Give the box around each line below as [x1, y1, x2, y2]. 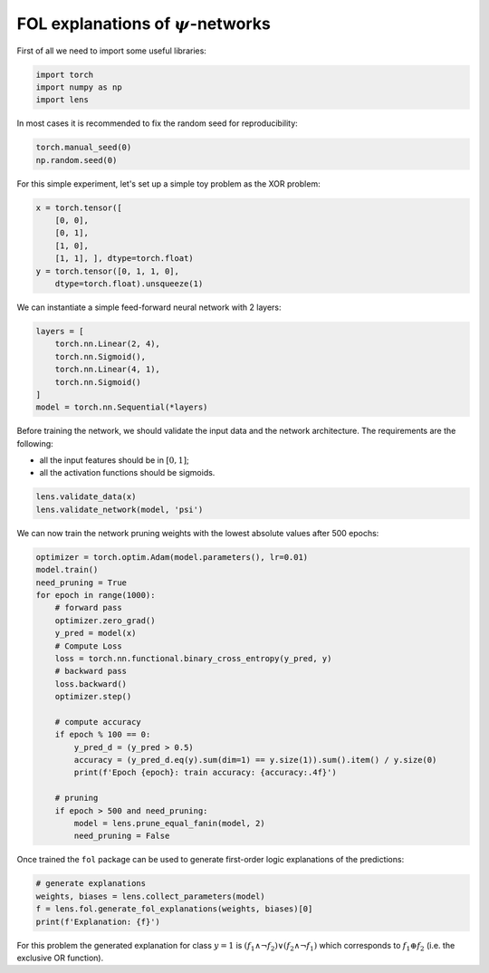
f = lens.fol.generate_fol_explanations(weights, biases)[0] [35, 904, 313, 914]
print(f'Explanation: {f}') [35, 916, 160, 927]
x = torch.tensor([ [35, 202, 122, 213]
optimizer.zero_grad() [54, 615, 156, 625]
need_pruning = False [73, 831, 170, 842]
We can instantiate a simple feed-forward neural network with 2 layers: [16, 302, 282, 313]
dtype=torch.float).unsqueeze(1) [54, 278, 204, 289]
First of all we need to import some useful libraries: [16, 45, 207, 56]
